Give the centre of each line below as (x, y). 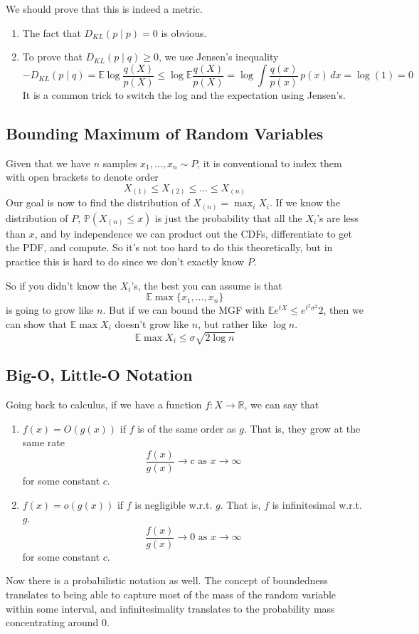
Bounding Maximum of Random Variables (165, 133)
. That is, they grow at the (302, 428)
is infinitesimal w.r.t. (317, 504)
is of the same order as (187, 428)
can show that (37, 323)
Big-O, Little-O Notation (99, 375)
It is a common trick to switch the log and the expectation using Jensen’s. (184, 94)
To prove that (52, 57)
